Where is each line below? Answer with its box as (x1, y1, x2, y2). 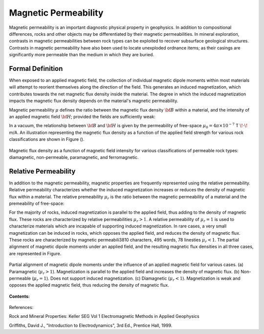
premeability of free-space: (9, 200, 65, 206)
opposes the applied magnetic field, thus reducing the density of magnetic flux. (9, 282, 170, 288)
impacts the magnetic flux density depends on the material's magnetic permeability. (9, 98, 178, 104)
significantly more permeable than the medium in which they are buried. (9, 52, 154, 58)
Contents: (9, 293, 30, 299)
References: (9, 305, 34, 311)
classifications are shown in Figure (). (9, 136, 85, 142)
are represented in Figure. (9, 250, 62, 256)
